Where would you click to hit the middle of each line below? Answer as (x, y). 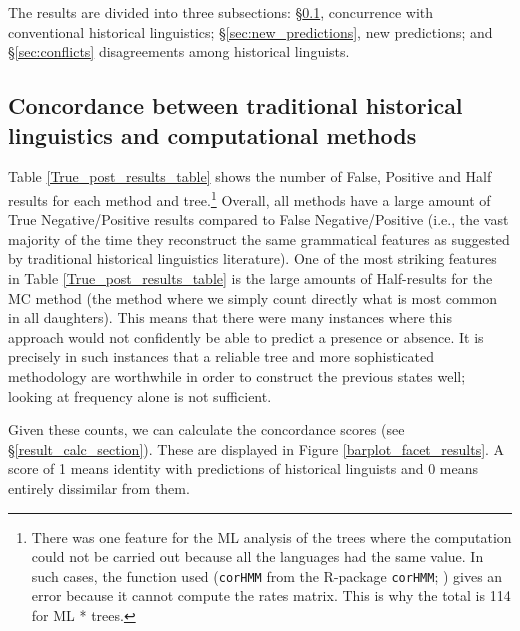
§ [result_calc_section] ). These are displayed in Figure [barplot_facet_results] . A (256, 448)
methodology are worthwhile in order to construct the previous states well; (237, 375)
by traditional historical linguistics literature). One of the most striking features (252, 258)
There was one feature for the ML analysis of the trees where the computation (271, 536)
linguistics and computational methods (212, 134)
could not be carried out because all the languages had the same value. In (257, 556)
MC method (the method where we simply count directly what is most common (253, 297)
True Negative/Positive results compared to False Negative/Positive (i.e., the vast (258, 219)
